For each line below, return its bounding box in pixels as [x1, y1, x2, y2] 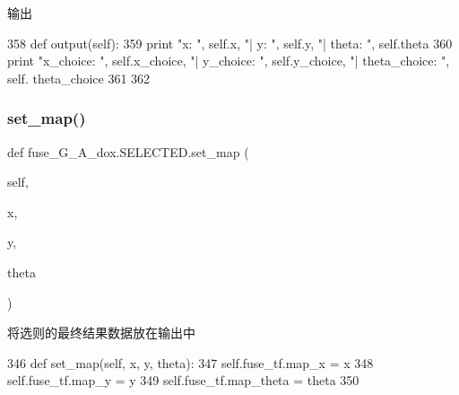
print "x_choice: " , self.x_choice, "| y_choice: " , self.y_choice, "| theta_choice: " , [7, 51, 450, 70]
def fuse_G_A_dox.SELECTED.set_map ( [7, 142, 249, 161]
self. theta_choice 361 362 [7, 68, 151, 87]
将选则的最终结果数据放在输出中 [7, 323, 195, 342]
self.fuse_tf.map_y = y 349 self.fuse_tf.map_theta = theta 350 [7, 371, 359, 390]
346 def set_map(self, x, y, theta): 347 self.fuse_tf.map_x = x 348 [7, 353, 374, 372]
